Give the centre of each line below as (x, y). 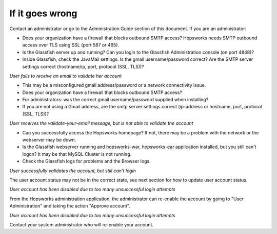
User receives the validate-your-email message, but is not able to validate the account (101, 123)
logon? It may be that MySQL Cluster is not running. (77, 154)
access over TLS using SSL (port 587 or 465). (71, 45)
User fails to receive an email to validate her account (66, 76)
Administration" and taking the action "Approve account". (70, 206)
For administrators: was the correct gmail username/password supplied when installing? (115, 100)
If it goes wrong (43, 13)
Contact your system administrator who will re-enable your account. (82, 224)
